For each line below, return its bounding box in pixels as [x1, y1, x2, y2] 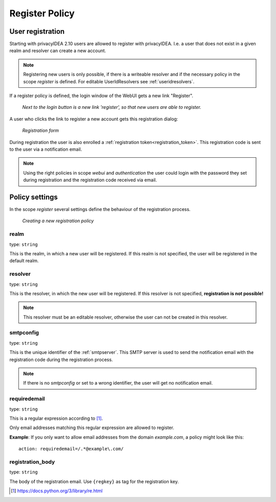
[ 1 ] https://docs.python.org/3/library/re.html [11, 488, 103, 494]
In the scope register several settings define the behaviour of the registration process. [9, 206, 191, 212]
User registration [9, 27, 65, 36]
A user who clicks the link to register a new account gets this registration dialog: [9, 115, 178, 122]
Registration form [22, 128, 59, 134]
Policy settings [9, 193, 58, 201]
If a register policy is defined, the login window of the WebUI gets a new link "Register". [9, 92, 194, 99]
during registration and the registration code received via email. [23, 177, 157, 183]
